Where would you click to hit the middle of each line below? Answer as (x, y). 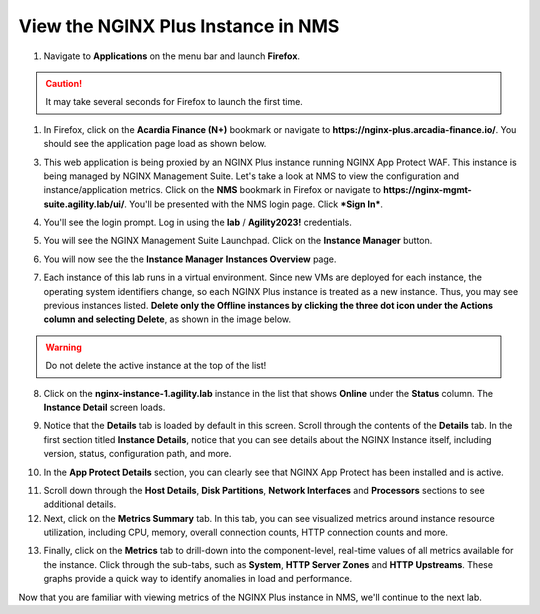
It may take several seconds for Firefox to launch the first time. (174, 102)
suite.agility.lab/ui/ (84, 204)
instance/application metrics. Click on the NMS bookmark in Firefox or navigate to (212, 190)
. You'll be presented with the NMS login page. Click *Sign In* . (253, 204)
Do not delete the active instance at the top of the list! (156, 366)
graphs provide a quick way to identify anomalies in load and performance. (198, 579)
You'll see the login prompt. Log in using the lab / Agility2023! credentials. (197, 222)
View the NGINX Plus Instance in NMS (179, 26)
